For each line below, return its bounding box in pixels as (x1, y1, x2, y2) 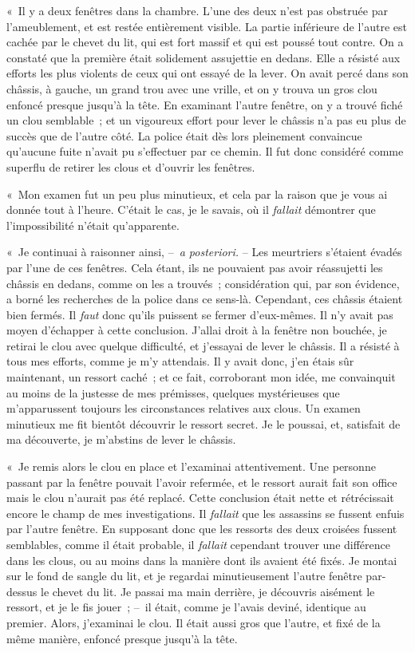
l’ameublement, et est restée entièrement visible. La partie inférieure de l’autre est (6, 18, 407, 34)
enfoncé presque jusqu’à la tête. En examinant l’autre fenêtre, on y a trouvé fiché (6, 96, 403, 113)
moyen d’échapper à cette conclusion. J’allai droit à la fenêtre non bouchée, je (6, 322, 387, 338)
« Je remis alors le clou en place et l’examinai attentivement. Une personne (6, 458, 376, 475)
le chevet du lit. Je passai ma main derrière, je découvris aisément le (40, 583, 375, 599)
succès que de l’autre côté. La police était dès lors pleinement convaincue (6, 127, 362, 144)
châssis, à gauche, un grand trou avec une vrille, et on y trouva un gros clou (6, 80, 377, 97)
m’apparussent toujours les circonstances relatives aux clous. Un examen (6, 400, 361, 417)
